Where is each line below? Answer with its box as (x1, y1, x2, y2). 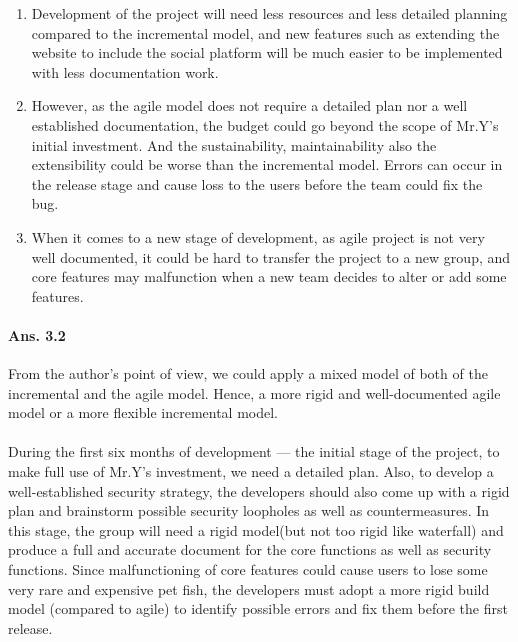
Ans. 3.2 (8, 324, 66, 345)
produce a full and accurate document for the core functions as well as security (8, 539, 492, 560)
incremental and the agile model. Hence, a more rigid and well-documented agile (8, 382, 501, 403)
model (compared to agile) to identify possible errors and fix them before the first (8, 598, 508, 619)
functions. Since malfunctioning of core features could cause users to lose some (8, 559, 488, 580)
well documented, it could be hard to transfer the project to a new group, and (31, 246, 511, 267)
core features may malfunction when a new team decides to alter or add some (31, 266, 507, 287)
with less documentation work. (31, 61, 219, 82)
